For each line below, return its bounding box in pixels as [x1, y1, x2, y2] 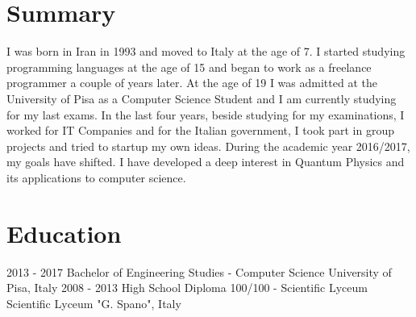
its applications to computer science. [6, 169, 186, 186]
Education [6, 216, 122, 249]
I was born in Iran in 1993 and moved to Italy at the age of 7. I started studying [6, 43, 406, 60]
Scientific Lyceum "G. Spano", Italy [6, 294, 181, 311]
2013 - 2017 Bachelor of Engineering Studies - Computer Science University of [6, 263, 392, 280]
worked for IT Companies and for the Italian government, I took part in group [6, 122, 394, 139]
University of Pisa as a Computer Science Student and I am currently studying [6, 90, 397, 106]
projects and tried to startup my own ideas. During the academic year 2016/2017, [6, 137, 410, 154]
